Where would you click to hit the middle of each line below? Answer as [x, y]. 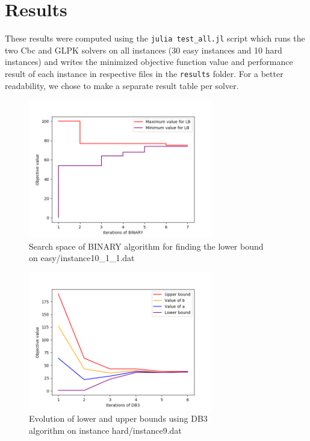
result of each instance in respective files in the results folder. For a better [144, 73]
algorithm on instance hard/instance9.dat [105, 430]
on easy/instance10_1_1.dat [82, 258]
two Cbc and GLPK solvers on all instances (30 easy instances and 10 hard [144, 50]
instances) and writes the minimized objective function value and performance [149, 62]
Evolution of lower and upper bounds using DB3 [118, 418]
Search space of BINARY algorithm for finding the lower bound [146, 246]
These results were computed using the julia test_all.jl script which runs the [155, 38]
